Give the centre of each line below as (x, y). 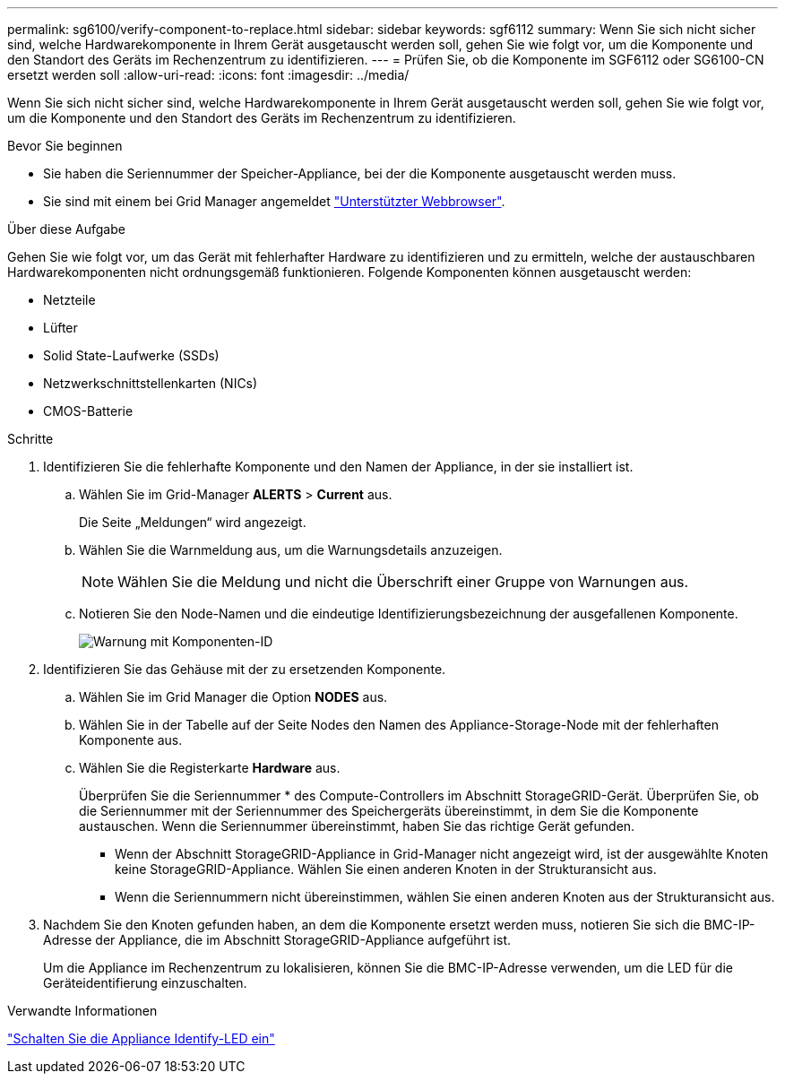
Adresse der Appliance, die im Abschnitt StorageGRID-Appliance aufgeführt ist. (277, 940)
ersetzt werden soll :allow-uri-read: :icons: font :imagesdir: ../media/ (208, 75)
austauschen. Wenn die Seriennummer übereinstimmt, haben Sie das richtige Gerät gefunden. (357, 826)
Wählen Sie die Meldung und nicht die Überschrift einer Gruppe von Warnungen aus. (403, 582)
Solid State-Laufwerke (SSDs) (131, 355)
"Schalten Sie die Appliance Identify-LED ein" (141, 1038)
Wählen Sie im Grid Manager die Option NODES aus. (233, 697)
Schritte (30, 439)
